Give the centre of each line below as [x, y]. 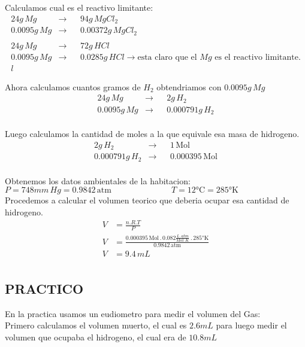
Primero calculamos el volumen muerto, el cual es [96, 325]
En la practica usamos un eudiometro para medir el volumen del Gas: [133, 313]
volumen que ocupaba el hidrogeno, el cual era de [96, 337]
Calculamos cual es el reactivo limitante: [79, 7]
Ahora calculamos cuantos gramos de [73, 86]
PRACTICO [44, 288]
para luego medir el [251, 325]
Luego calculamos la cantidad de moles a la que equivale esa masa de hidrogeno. [152, 134]
